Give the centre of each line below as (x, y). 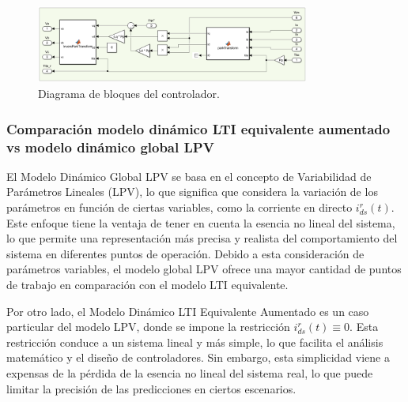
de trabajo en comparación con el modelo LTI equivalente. (147, 284)
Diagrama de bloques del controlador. (129, 94)
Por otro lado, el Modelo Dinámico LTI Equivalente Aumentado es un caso (188, 311)
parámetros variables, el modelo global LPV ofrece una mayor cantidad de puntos (204, 269)
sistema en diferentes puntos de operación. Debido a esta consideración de (185, 253)
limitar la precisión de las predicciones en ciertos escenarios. (151, 388)
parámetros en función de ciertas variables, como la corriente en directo (179, 207)
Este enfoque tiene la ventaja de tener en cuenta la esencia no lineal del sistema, (201, 222)
